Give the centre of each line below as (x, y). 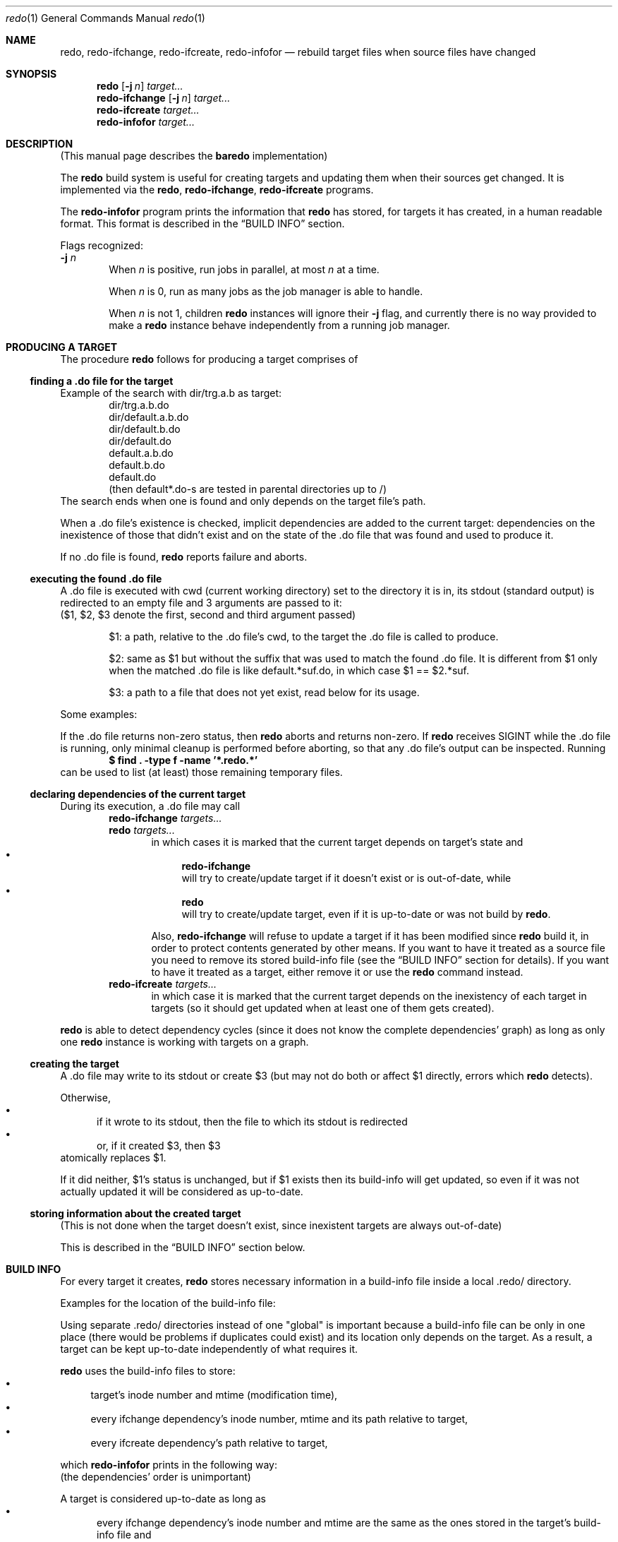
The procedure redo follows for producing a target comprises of (209, 359)
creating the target (74, 1064)
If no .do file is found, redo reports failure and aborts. (184, 557)
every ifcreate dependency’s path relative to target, (209, 1443)
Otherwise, (85, 1098)
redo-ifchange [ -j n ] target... (164, 98)
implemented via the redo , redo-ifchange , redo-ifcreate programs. (217, 190)
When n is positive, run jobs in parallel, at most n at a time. (244, 269)
